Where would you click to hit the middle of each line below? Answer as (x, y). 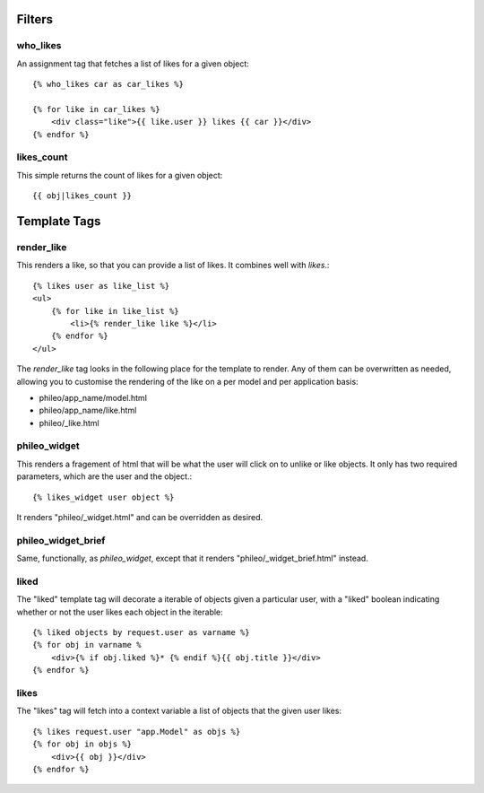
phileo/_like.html (69, 423)
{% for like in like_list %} (115, 311)
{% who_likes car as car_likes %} (108, 84)
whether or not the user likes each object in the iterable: (120, 612)
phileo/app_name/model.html (93, 397)
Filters (35, 19)
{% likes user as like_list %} (101, 286)
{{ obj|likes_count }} (82, 196)
